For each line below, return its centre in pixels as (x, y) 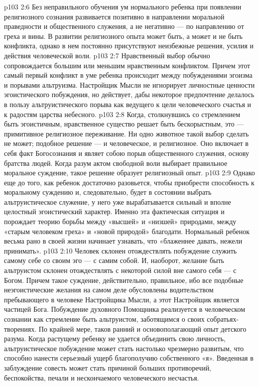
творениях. (20, 328)
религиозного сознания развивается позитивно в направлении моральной (114, 16)
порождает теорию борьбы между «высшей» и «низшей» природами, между (120, 221)
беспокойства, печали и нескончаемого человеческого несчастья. (102, 377)
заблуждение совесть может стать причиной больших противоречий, (108, 367)
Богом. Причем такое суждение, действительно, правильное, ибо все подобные (124, 280)
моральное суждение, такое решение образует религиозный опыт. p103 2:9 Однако (129, 173)
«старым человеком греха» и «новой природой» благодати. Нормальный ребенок (127, 231)
